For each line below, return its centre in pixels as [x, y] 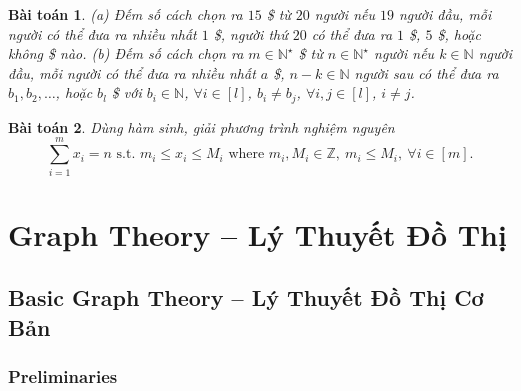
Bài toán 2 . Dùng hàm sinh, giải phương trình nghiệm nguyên [201, 126]
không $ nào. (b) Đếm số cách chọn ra [126, 53]
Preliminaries [63, 376]
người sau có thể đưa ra [426, 72]
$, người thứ [250, 33]
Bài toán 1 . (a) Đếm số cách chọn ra [125, 14]
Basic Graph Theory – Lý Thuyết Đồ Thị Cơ [246, 297]
